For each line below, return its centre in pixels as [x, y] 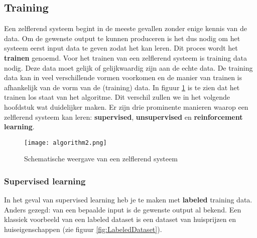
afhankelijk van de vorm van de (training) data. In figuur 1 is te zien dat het [122, 87]
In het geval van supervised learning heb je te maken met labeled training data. [128, 200]
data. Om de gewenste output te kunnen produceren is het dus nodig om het [122, 38]
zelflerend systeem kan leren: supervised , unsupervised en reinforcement [123, 116]
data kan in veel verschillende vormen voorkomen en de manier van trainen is [123, 77]
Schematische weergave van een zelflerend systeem [101, 159]
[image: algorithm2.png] [66, 143]
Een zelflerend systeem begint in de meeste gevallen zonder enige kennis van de [125, 28]
